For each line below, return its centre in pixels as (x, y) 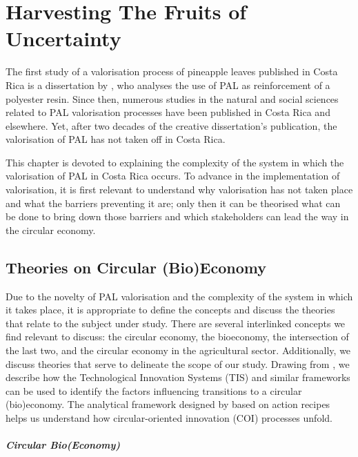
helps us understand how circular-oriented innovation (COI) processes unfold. (169, 417)
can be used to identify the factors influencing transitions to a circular (154, 390)
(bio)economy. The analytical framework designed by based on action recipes (168, 404)
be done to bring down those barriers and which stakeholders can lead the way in (177, 216)
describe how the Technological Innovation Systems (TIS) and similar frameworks (178, 377)
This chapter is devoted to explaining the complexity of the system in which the (175, 162)
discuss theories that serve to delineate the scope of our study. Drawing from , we (178, 363)
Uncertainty (63, 38)
